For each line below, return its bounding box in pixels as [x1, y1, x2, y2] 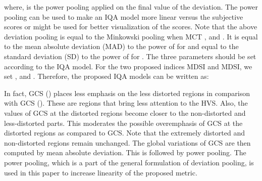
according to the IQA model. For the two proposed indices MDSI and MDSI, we [4, 61, 252, 71]
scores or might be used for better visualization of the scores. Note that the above [4, 21, 257, 32]
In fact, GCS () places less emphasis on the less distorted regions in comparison [4, 87, 250, 98]
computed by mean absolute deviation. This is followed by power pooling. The [4, 147, 246, 158]
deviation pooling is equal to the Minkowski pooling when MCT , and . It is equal [4, 31, 258, 41]
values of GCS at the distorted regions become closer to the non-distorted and [4, 107, 246, 118]
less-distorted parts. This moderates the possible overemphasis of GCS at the [4, 117, 243, 128]
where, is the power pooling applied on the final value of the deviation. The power [4, 2, 258, 12]
